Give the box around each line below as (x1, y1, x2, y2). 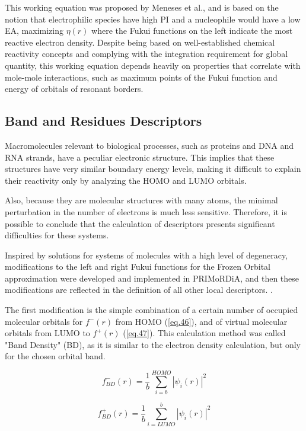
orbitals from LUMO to (5, 327, 90, 339)
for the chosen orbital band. (5, 350, 106, 362)
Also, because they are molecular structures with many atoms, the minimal (5, 194, 278, 206)
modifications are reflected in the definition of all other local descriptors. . (5, 283, 273, 296)
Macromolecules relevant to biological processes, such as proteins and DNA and (5, 139, 294, 151)
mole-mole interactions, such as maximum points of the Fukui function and (5, 71, 278, 83)
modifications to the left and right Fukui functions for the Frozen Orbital (5, 260, 270, 273)
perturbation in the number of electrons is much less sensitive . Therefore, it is (5, 205, 287, 218)
